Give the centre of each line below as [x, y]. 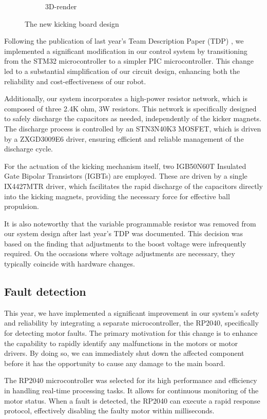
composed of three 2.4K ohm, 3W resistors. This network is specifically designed [130, 108]
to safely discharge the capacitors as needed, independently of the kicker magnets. [133, 118]
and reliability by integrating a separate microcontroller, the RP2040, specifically [131, 323]
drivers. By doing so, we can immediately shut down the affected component [124, 353]
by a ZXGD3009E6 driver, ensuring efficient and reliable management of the [124, 138]
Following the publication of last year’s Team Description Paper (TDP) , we [124, 41]
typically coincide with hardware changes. [70, 264]
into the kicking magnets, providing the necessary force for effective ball [117, 196]
